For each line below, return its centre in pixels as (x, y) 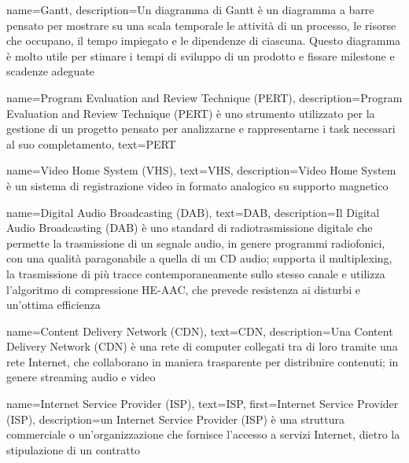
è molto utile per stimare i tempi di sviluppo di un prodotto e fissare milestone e (201, 55)
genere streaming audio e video (81, 377)
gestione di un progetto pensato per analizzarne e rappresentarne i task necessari (201, 129)
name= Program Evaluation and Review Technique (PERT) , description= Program (204, 97)
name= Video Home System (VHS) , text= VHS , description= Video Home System (201, 170)
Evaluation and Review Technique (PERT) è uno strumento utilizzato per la (191, 113)
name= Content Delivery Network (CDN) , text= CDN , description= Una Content (200, 331)
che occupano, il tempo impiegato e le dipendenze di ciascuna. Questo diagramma (204, 40)
